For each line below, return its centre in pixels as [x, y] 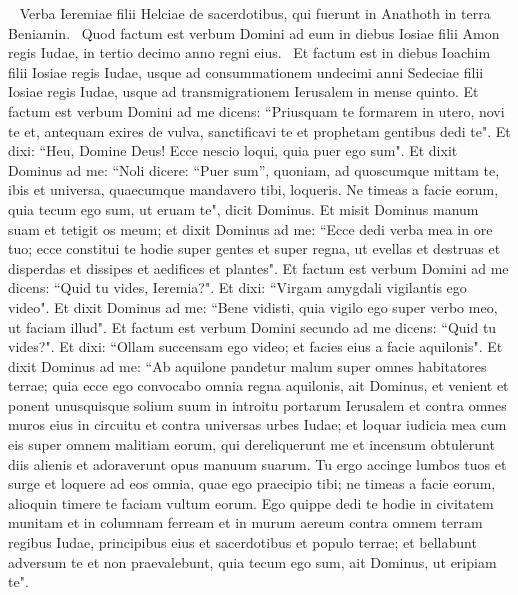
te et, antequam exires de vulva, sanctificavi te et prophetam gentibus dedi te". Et [259, 130]
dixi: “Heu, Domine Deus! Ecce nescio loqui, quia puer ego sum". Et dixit [233, 150]
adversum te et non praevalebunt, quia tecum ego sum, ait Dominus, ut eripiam [252, 561]
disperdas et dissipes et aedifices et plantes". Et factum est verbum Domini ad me [258, 267]
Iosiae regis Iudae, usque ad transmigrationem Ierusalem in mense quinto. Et [243, 91]
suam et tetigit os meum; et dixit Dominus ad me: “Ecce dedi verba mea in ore [250, 228]
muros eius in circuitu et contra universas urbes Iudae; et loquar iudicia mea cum [257, 424]
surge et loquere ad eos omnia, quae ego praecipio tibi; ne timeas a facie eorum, [252, 483]
